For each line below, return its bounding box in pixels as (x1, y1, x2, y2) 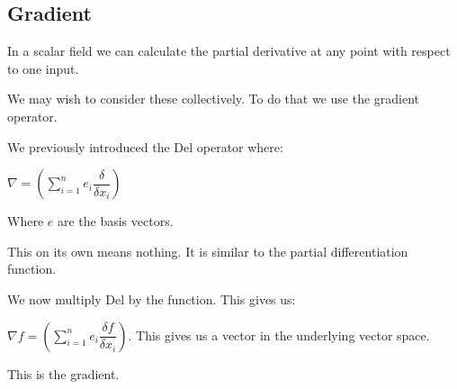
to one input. (7, 59, 79, 77)
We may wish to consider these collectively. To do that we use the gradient (7, 89, 420, 108)
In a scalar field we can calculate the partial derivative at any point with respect (7, 41, 451, 60)
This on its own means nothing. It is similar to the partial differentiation (7, 241, 408, 260)
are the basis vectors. (57, 212, 174, 231)
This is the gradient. (7, 364, 120, 383)
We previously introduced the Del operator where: (7, 137, 283, 156)
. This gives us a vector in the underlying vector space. (128, 325, 430, 344)
